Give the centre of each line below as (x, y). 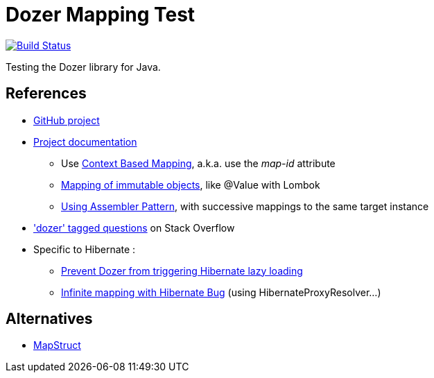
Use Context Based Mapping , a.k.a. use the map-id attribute (198, 163)
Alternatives (49, 319)
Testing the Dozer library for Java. (83, 67)
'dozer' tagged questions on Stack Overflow (134, 227)
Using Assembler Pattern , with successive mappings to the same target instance (245, 206)
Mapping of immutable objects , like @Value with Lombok (191, 184)
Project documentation (85, 141)
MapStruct (57, 345)
